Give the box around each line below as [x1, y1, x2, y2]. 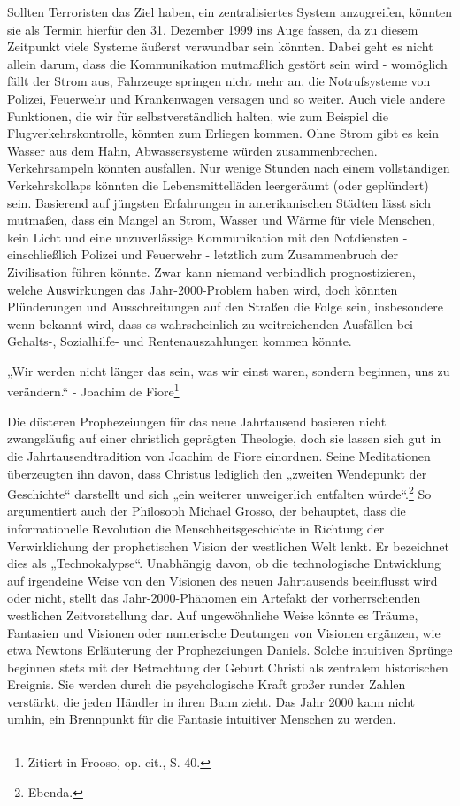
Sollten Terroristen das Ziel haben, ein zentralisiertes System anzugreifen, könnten [7, 3, 453, 20]
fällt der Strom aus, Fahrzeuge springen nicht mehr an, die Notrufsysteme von [7, 72, 431, 90]
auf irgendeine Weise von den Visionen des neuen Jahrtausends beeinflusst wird [7, 571, 438, 589]
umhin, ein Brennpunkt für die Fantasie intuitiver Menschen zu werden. [7, 710, 396, 728]
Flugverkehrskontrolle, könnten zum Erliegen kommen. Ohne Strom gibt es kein [7, 124, 440, 142]
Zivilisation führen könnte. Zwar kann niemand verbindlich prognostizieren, [7, 262, 416, 280]
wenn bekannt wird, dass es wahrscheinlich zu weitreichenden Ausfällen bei [7, 314, 413, 333]
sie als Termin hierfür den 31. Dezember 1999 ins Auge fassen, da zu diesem [7, 19, 418, 38]
